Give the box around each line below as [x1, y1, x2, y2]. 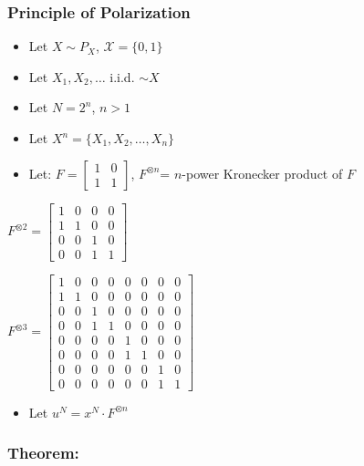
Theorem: [7, 441, 79, 464]
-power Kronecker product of [182, 163, 343, 182]
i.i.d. [109, 67, 135, 86]
